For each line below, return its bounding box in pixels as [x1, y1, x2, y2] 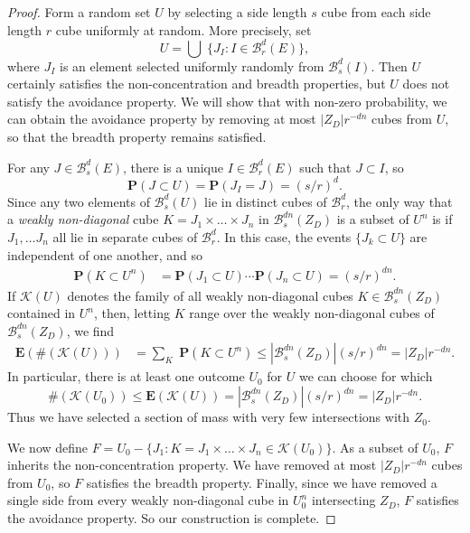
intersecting [311, 491, 376, 510]
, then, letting [93, 304, 170, 323]
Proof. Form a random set [7, 3, 151, 21]
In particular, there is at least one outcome [7, 367, 245, 386]
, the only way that [346, 192, 453, 210]
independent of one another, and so [7, 245, 202, 264]
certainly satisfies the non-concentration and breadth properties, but [7, 74, 386, 93]
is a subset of [336, 210, 409, 229]
